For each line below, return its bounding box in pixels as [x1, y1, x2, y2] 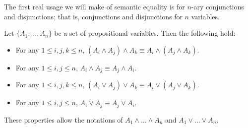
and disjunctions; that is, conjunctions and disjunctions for [4, 11, 183, 21]
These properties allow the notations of [4, 114, 123, 125]
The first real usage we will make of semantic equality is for [4, 1, 185, 11]
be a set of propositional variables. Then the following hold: [54, 28, 236, 38]
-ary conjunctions [191, 1, 244, 11]
